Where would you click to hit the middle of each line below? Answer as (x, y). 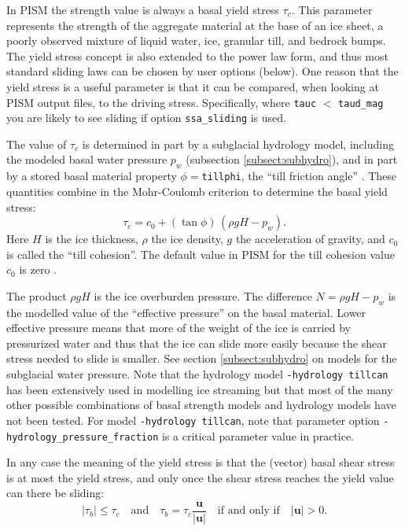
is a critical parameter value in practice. (258, 435)
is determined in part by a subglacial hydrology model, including (238, 144)
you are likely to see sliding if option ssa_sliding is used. (146, 118)
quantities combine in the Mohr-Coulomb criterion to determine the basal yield (197, 191)
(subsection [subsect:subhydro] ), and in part (292, 159)
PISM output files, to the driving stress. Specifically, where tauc (162, 102)
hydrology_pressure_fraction (83, 437)
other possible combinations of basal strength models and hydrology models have (201, 405)
